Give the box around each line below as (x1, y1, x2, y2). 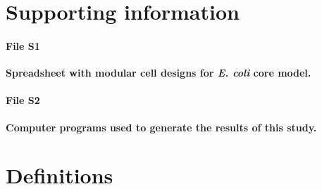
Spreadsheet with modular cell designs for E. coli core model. (6, 65, 311, 80)
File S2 (6, 93, 40, 107)
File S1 (6, 38, 40, 53)
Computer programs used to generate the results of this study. (6, 119, 317, 134)
